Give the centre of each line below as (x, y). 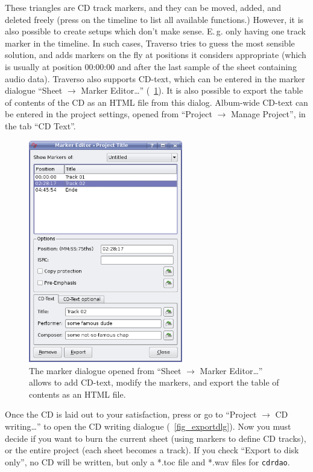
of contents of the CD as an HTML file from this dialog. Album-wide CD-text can (156, 102)
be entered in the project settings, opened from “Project (109, 114)
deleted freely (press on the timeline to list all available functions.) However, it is (154, 19)
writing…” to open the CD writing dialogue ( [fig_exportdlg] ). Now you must (148, 426)
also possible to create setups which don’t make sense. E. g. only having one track (155, 31)
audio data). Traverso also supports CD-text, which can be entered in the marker (155, 78)
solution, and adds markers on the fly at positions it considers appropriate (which (156, 55)
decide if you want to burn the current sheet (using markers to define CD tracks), (156, 438)
